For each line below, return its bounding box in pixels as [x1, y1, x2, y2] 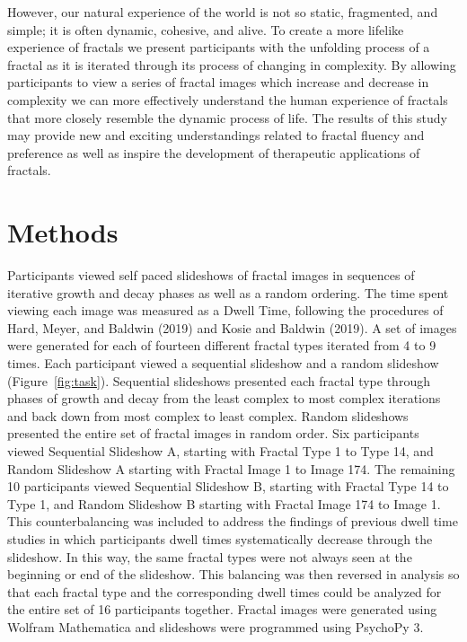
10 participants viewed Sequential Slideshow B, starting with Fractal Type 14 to [7, 477, 449, 496]
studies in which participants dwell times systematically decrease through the [7, 529, 433, 548]
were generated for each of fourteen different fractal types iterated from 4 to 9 [7, 336, 436, 355]
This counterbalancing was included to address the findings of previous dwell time [7, 512, 458, 531]
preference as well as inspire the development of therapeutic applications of [7, 143, 420, 162]
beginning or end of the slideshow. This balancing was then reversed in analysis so [7, 565, 460, 584]
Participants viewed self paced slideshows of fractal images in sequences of [7, 266, 415, 285]
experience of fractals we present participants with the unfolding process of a [7, 38, 430, 57]
